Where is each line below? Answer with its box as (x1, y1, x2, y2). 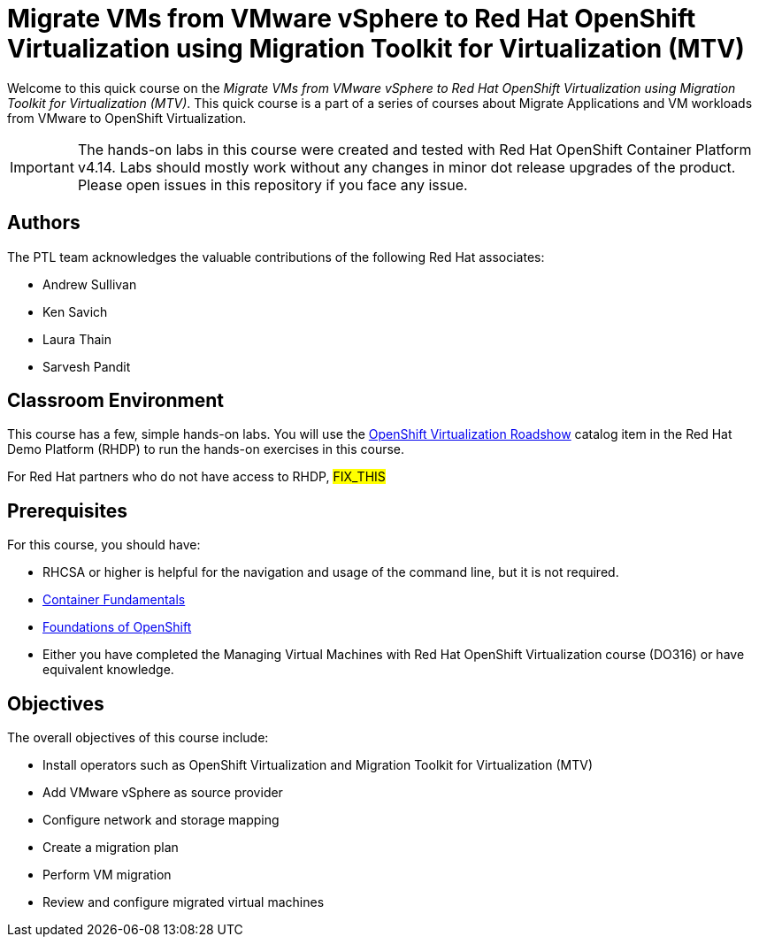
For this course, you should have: (7, 537, 201, 553)
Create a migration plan (42, 840, 179, 856)
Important (10, 157, 74, 176)
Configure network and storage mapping (42, 812, 280, 828)
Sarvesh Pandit (42, 358, 131, 374)
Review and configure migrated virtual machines (42, 894, 325, 910)
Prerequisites (7, 499, 127, 522)
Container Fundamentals (42, 592, 186, 608)
